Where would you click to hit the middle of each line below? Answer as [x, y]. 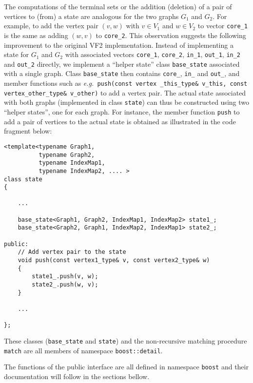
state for [17, 54]
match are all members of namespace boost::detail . [83, 350]
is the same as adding [36, 35]
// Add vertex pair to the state [72, 252]
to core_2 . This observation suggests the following [171, 35]
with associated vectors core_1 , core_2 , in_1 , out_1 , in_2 [153, 54]
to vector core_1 [223, 26]
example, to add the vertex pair [51, 26]
